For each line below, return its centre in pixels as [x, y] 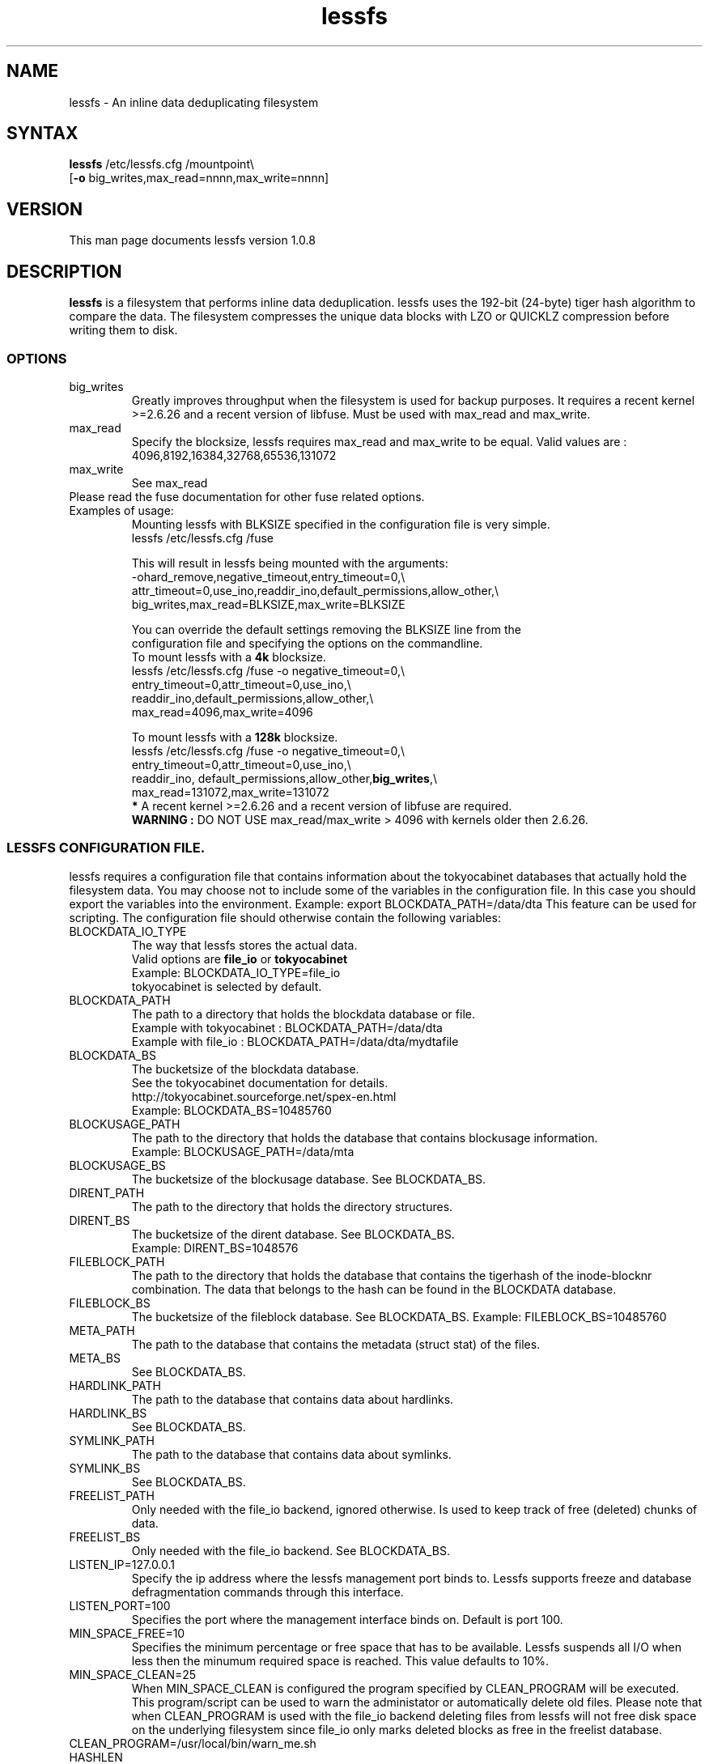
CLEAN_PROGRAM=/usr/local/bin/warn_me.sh [193, 1743]
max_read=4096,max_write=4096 [222, 712]
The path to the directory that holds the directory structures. [292, 1206]
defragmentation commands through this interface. [267, 1592]
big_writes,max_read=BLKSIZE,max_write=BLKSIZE [268, 604]
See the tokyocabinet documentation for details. [260, 1082]
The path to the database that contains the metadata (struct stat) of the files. [336, 1344]
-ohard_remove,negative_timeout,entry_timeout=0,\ [268, 576]
